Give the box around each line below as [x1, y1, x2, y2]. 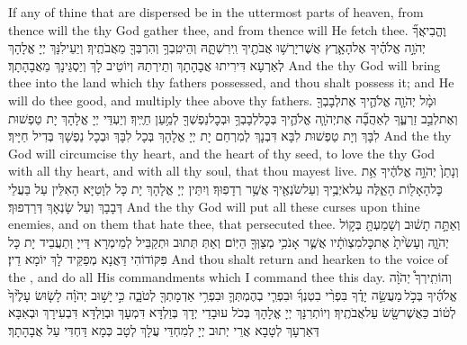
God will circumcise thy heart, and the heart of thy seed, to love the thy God [8, 143, 436, 162]
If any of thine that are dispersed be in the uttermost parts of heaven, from [8, 3, 424, 21]
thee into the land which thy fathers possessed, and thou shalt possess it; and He [8, 73, 454, 92]
